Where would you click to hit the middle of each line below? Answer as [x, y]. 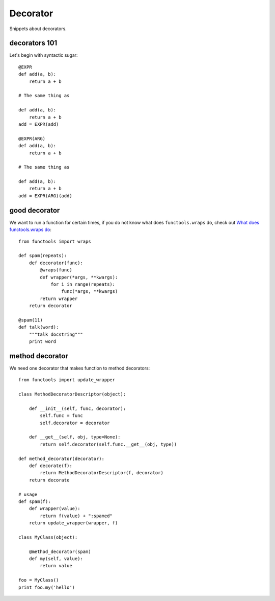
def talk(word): [39, 327]
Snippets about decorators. [38, 29]
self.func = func [62, 416]
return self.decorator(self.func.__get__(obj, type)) [108, 444]
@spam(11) [31, 320]
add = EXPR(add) [39, 124]
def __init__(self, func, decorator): [77, 408]
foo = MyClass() [39, 580]
